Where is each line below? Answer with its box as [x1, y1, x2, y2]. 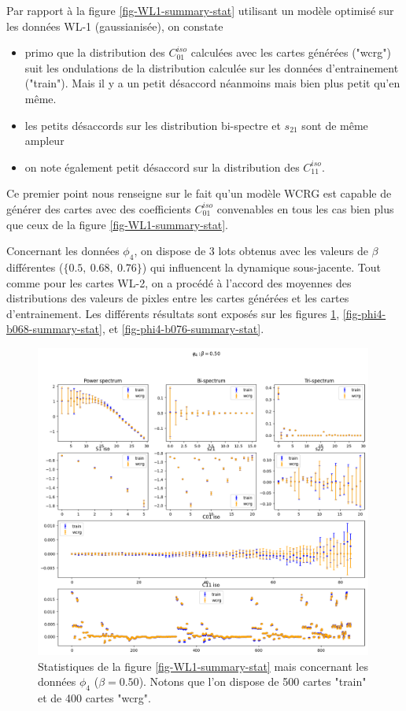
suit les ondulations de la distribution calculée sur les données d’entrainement [24, 59, 399, 76]
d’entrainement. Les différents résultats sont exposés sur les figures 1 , [6, 305, 340, 321]
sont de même [301, 117, 368, 133]
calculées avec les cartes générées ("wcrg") [190, 44, 391, 61]
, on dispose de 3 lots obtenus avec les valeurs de [134, 243, 368, 259]
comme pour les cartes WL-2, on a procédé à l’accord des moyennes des [6, 274, 352, 291]
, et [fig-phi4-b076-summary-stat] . [101, 320, 264, 337]
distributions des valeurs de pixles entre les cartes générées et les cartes [6, 290, 349, 306]
